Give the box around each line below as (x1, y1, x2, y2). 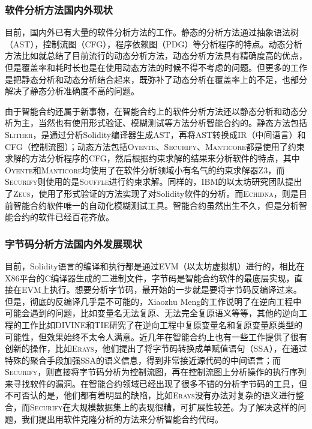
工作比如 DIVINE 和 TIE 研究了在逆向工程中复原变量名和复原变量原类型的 (21, 318, 303, 331)
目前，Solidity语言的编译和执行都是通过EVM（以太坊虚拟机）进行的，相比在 (5, 259, 305, 272)
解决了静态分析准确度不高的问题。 (5, 85, 139, 97)
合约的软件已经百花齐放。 (13, 211, 114, 223)
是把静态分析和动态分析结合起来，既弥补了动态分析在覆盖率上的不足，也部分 (5, 73, 307, 85)
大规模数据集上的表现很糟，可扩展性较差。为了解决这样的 (71, 401, 298, 413)
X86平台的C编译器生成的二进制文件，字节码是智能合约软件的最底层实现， (5, 271, 295, 284)
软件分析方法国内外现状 (5, 2, 113, 17)
